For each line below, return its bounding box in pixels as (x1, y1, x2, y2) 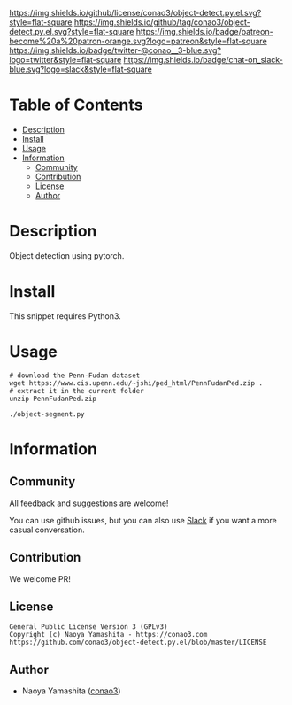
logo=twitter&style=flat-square (9, 55, 122, 65)
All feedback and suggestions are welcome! (9, 498, 169, 508)
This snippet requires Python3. (9, 310, 121, 322)
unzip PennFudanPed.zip (9, 394, 97, 403)
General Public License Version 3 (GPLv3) (9, 623, 168, 631)
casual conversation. (9, 524, 86, 535)
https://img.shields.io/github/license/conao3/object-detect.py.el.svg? (9, 8, 262, 18)
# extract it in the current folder (9, 386, 144, 395)
